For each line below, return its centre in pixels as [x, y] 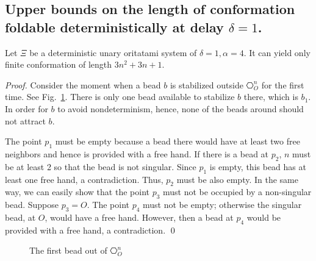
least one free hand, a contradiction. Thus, [84, 179]
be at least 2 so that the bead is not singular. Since [101, 166]
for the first [283, 84]
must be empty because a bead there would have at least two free [178, 141]
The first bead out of [68, 250]
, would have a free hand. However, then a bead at [139, 217]
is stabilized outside [206, 84]
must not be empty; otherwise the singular [222, 205]
